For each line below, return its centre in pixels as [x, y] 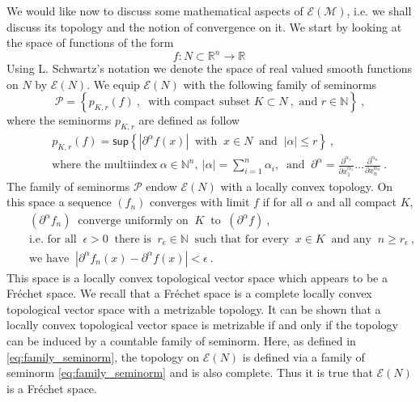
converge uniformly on [133, 221]
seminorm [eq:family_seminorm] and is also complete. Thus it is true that [190, 372]
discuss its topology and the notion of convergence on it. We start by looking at [204, 26]
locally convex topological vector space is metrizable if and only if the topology [203, 325]
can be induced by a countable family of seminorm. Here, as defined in [181, 340]
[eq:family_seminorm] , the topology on [103, 356]
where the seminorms [59, 120]
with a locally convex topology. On [307, 186]
